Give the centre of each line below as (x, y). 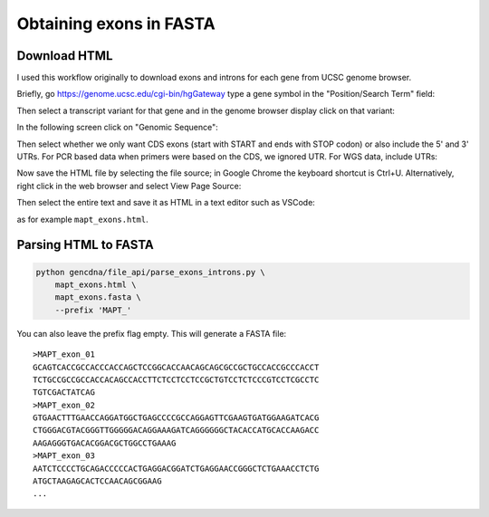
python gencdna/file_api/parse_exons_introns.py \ (151, 272)
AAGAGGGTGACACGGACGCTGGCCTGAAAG (105, 443)
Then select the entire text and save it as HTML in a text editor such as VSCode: (166, 203)
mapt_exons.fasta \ (98, 297)
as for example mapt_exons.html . (82, 219)
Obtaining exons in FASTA (116, 24)
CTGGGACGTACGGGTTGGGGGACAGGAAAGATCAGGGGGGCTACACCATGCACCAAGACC (176, 431)
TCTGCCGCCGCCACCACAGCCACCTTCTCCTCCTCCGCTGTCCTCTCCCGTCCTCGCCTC (176, 379)
